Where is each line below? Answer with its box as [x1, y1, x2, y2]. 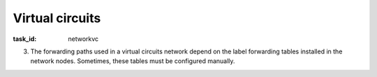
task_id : [13, 35, 37, 43]
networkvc [68, 35, 99, 43]
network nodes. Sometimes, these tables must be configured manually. [30, 57, 235, 65]
